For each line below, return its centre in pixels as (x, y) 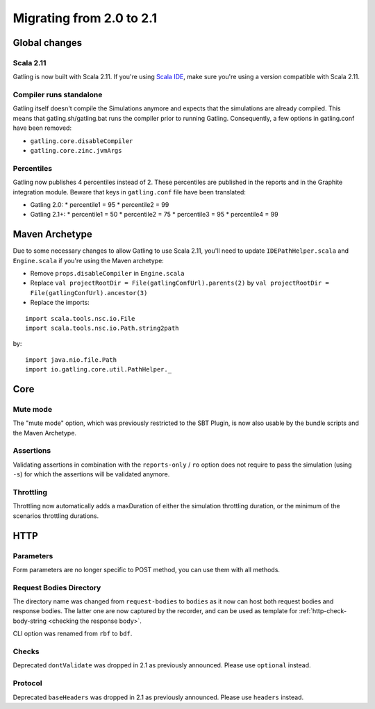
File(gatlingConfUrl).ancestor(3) (89, 293)
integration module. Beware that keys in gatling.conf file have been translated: (130, 192)
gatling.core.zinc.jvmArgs (76, 151)
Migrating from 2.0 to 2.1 (85, 18)
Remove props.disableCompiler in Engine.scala (107, 274)
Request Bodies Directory (57, 587)
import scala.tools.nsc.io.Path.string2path (102, 328)
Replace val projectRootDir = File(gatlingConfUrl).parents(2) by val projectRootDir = (180, 283)
